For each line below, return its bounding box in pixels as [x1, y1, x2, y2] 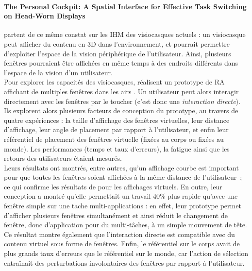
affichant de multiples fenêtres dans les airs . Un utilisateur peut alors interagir [4, 86, 239, 96]
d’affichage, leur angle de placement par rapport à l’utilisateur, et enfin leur [4, 124, 229, 135]
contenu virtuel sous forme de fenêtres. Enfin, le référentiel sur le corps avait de [4, 238, 240, 249]
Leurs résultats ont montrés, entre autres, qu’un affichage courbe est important [4, 162, 239, 172]
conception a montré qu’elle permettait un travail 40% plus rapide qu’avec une [4, 191, 238, 201]
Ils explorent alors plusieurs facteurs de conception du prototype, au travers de [4, 105, 238, 116]
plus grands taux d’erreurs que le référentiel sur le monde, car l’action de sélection [4, 248, 249, 258]
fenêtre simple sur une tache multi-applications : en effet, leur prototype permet [4, 201, 241, 211]
